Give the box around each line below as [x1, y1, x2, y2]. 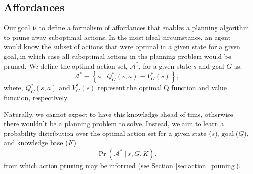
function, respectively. [4, 92, 69, 102]
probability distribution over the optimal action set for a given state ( [4, 128, 212, 138]
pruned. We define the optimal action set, [4, 60, 128, 71]
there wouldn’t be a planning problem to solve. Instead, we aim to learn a [4, 118, 224, 129]
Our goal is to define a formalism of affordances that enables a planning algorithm [4, 22, 249, 33]
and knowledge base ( [4, 137, 68, 148]
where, [4, 82, 23, 93]
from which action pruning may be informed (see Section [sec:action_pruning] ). [4, 160, 241, 170]
